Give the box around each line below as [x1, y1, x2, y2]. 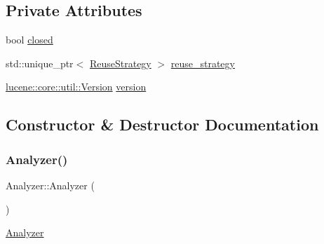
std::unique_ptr [6, 55, 74, 70]
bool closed [6, 32, 53, 47]
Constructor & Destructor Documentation [6, 114, 319, 135]
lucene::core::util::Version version [6, 79, 147, 94]
